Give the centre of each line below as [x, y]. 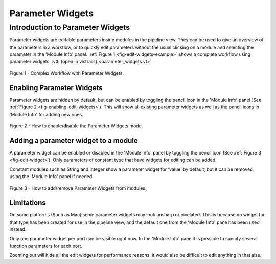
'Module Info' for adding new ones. [47, 114]
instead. [18, 229]
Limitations [28, 203]
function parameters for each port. [46, 246]
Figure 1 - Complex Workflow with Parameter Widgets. [66, 73]
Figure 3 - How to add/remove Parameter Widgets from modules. [78, 188]
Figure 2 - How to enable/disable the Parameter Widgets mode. [76, 126]
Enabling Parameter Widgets [56, 88]
